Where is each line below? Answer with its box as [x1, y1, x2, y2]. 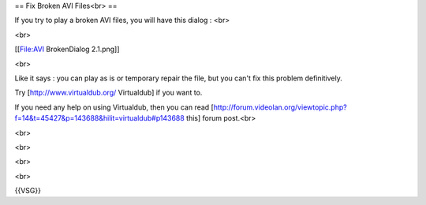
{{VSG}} [14, 186, 41, 196]
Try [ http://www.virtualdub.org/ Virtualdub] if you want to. [14, 88, 203, 98]
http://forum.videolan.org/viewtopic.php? [213, 102, 347, 112]
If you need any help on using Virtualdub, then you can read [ [14, 102, 215, 112]
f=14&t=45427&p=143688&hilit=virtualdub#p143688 [14, 114, 185, 123]
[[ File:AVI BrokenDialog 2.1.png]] [14, 44, 120, 54]
